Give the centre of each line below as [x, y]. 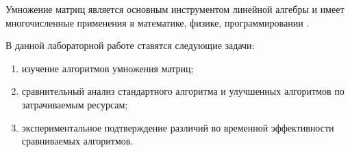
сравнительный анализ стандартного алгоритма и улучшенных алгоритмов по [183, 91]
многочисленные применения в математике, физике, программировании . [158, 22]
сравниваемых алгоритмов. [77, 141]
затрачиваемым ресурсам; [75, 104]
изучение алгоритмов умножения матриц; [108, 68]
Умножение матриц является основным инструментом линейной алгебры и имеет [175, 9]
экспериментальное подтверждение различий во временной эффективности [178, 127]
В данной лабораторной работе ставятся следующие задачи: [130, 45]
